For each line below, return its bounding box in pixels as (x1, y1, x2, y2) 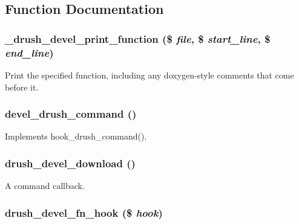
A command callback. (5, 179, 85, 192)
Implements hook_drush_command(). (5, 130, 147, 142)
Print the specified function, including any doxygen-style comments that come (5, 68, 294, 81)
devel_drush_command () (5, 106, 137, 121)
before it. (5, 80, 39, 93)
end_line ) (5, 45, 54, 60)
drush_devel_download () (5, 155, 136, 170)
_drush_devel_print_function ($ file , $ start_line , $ (5, 31, 271, 46)
